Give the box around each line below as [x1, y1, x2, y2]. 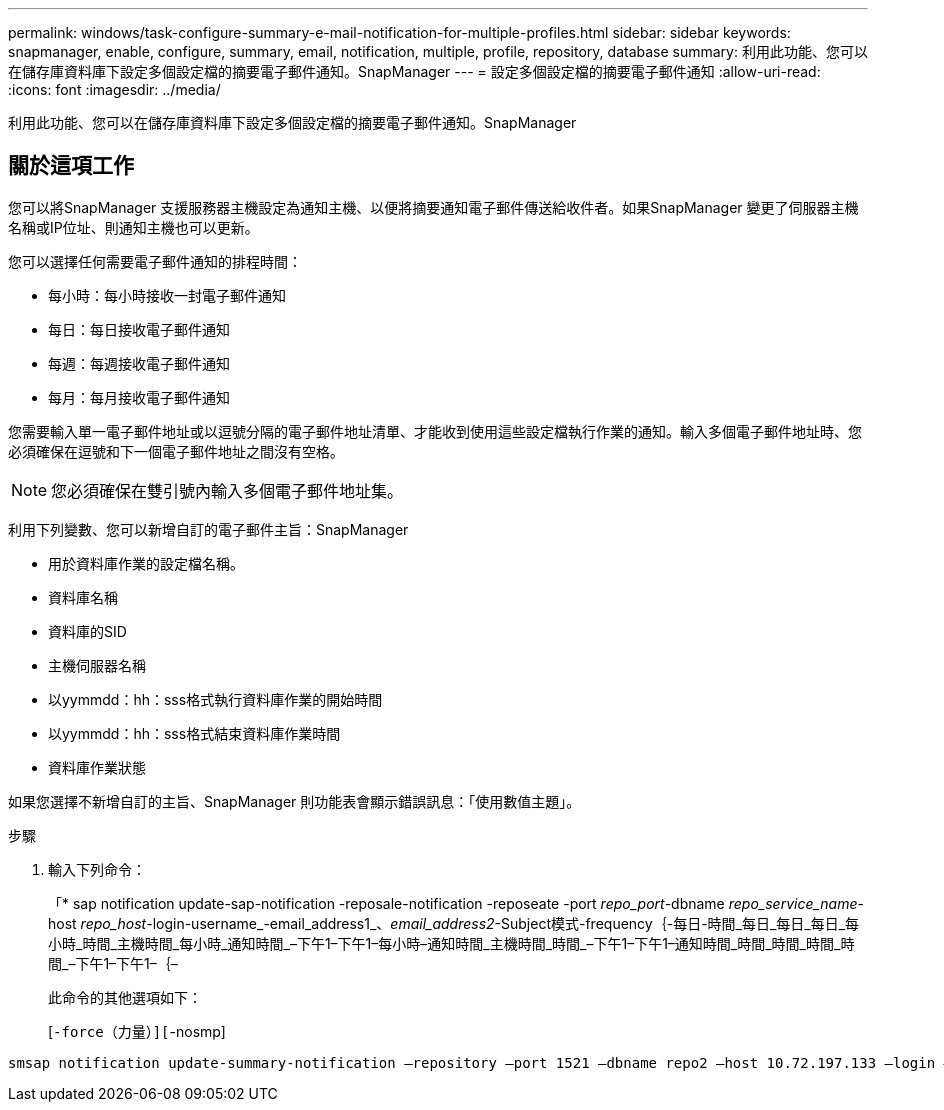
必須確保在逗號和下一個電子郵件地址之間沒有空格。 [8, 442, 344, 460]
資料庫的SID [48, 622, 127, 640]
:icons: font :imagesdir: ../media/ [8, 81, 221, 98]
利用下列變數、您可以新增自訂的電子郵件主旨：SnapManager [8, 520, 409, 538]
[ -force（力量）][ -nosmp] [48, 1022, 226, 1040]
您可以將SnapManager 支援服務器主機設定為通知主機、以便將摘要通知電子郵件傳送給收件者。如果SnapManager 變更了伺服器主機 [8, 198, 859, 216]
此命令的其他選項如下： [48, 988, 202, 1006]
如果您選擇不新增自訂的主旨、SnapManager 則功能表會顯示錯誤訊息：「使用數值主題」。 [8, 792, 581, 810]
